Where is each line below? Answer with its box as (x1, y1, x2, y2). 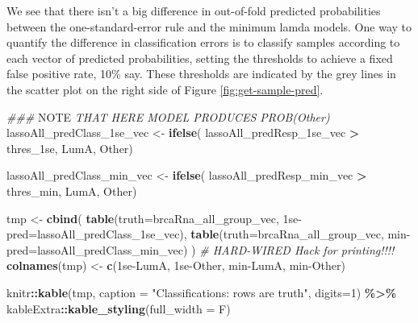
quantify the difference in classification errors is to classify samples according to (6, 34, 400, 51)
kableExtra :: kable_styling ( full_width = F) (6, 300, 231, 317)
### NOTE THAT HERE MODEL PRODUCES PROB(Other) (6, 108, 330, 125)
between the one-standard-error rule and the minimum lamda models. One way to (6, 18, 412, 35)
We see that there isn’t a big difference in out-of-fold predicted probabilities (6, 2, 381, 19)
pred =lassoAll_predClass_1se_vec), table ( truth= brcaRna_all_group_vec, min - (6, 226, 411, 242)
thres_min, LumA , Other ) (6, 182, 137, 199)
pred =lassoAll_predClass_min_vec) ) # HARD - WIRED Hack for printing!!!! (6, 241, 395, 258)
